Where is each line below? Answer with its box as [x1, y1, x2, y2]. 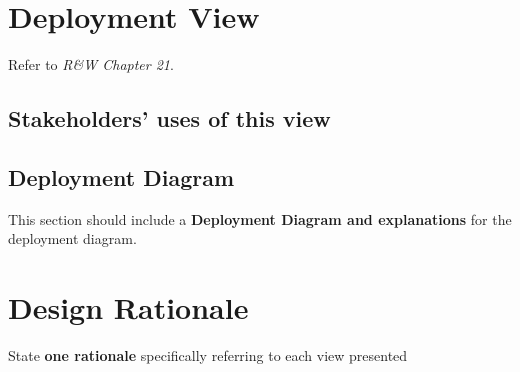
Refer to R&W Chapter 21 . [8, 54, 174, 75]
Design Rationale [8, 287, 249, 328]
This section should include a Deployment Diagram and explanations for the [8, 208, 512, 229]
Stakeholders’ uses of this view [8, 103, 331, 134]
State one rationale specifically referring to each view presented [8, 345, 408, 366]
